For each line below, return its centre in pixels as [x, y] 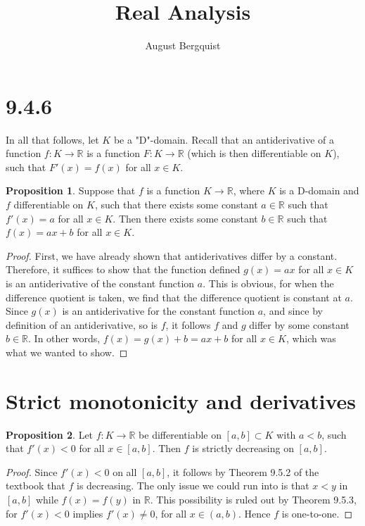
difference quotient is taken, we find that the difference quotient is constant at [174, 297]
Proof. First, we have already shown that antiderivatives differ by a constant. [172, 255]
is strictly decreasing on [243, 448]
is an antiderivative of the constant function [100, 283]
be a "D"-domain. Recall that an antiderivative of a [224, 139]
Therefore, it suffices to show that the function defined [123, 269]
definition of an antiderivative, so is [82, 324]
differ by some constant [299, 324]
